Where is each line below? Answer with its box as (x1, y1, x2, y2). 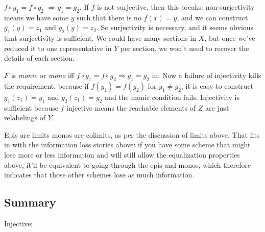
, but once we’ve (204, 33, 255, 43)
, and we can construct (177, 12, 248, 22)
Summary (4, 194, 56, 210)
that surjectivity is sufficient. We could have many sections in (4, 33, 197, 43)
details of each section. (4, 53, 75, 63)
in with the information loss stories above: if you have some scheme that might (4, 139, 251, 150)
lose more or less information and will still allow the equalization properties (4, 149, 240, 160)
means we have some (4, 12, 69, 22)
